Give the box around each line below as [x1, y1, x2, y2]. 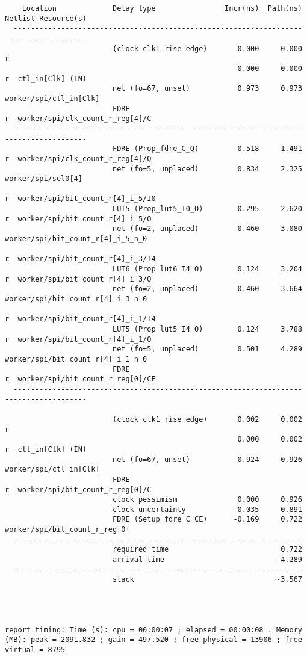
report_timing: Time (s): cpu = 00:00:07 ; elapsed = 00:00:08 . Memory [5, 625, 302, 634]
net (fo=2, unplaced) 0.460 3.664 [112, 285, 302, 294]
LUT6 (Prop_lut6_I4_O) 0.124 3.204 [112, 265, 302, 274]
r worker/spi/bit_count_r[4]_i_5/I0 [5, 194, 156, 203]
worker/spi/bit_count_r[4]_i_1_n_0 [5, 354, 147, 363]
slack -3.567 [112, 575, 302, 584]
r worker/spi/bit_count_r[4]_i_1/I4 [5, 315, 156, 324]
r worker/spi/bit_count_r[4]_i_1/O [5, 335, 152, 344]
